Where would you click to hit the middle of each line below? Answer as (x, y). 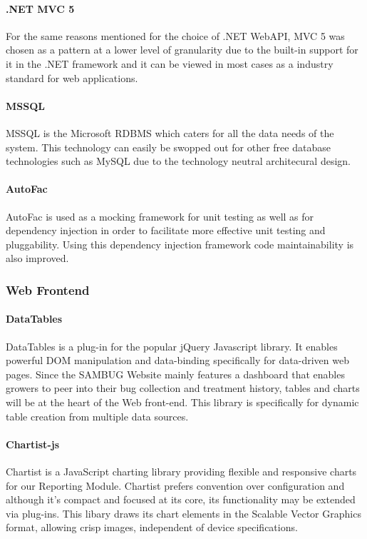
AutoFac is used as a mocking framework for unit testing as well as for (160, 216)
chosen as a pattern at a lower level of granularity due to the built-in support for (182, 50)
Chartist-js (33, 444)
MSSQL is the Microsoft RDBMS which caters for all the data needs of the (170, 132)
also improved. (37, 258)
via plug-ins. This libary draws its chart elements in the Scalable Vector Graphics (183, 513)
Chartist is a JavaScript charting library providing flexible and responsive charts (181, 471)
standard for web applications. (72, 77)
